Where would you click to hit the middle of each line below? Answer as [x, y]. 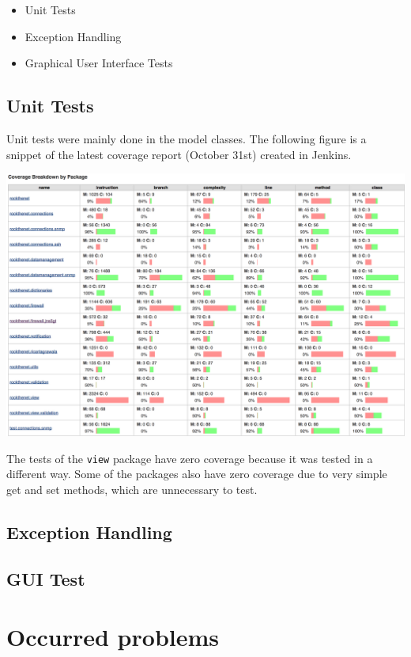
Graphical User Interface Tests [99, 63]
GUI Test [46, 578]
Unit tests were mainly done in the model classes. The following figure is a [187, 138]
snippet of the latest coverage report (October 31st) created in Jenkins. [179, 154]
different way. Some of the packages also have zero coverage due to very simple [197, 474]
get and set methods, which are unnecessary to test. [132, 489]
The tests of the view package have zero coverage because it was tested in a [190, 458]
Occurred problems [113, 637]
